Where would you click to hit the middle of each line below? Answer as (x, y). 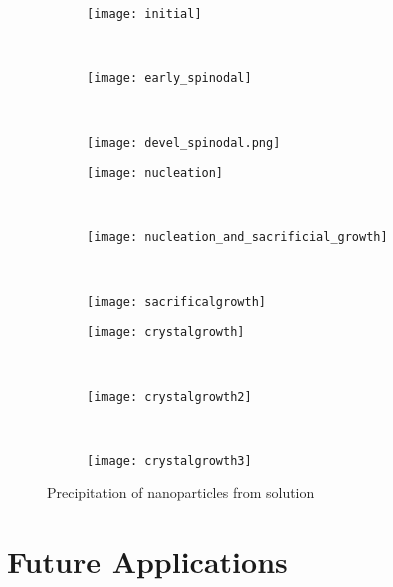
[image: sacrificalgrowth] (176, 301)
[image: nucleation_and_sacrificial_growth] (237, 237)
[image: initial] (144, 14)
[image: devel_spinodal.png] (184, 142)
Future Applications (147, 561)
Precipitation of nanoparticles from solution (181, 492)
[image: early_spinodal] (169, 78)
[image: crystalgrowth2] (169, 396)
